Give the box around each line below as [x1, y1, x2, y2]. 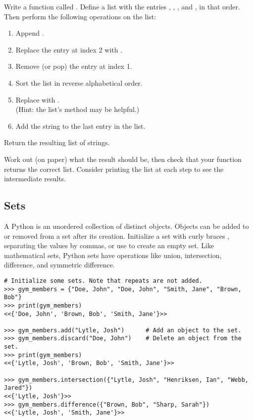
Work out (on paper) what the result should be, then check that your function [4, 154, 242, 164]
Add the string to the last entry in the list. [15, 120, 146, 131]
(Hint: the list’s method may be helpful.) [15, 104, 140, 114]
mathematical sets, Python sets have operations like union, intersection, [4, 250, 222, 260]
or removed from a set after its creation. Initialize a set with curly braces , [4, 230, 230, 241]
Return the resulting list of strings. [4, 137, 110, 148]
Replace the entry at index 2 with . [15, 44, 123, 54]
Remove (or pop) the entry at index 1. [15, 61, 132, 71]
